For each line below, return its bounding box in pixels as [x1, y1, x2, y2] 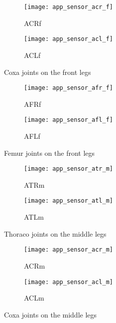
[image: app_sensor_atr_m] [24, 165, 113, 173]
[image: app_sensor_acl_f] [24, 35, 113, 43]
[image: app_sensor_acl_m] [24, 278, 113, 286]
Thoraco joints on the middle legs [4, 228, 107, 239]
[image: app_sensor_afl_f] [24, 116, 113, 124]
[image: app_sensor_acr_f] [24, 3, 113, 10]
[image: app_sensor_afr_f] [24, 84, 113, 92]
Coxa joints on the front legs [4, 66, 91, 77]
